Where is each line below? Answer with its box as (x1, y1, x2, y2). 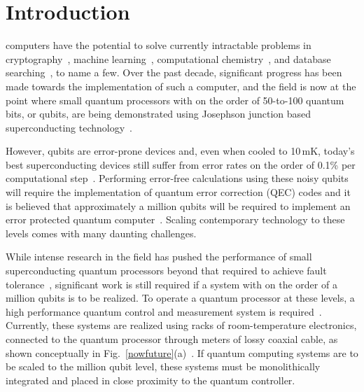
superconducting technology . (6, 120, 132, 134)
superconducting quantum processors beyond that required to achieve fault (6, 263, 327, 278)
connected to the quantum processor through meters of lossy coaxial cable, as (6, 332, 338, 346)
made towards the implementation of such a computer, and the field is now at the (6, 78, 356, 93)
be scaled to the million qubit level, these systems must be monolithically (6, 359, 321, 374)
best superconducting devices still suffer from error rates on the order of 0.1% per (6, 157, 356, 171)
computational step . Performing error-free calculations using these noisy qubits (6, 171, 349, 185)
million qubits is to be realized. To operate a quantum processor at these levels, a (6, 290, 355, 305)
